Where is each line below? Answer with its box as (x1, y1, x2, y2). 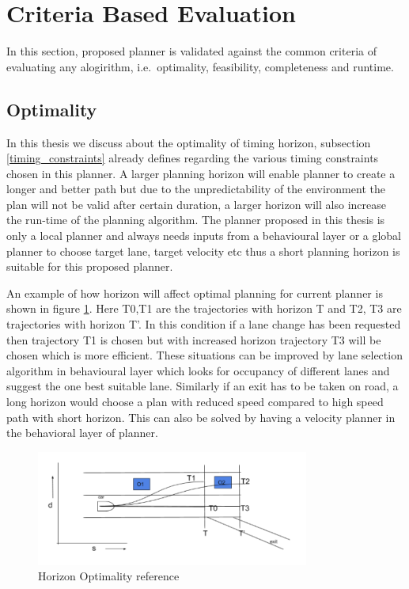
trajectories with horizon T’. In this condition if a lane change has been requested (6, 316, 401, 332)
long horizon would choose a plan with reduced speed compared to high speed (6, 393, 384, 410)
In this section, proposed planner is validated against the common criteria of (6, 43, 377, 59)
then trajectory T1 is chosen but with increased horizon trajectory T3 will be (6, 331, 381, 348)
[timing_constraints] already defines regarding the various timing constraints (6, 150, 379, 166)
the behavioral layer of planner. (6, 424, 158, 441)
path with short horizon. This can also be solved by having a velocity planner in (6, 408, 396, 425)
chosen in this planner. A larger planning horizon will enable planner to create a (6, 165, 396, 181)
